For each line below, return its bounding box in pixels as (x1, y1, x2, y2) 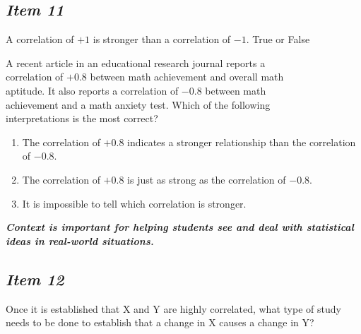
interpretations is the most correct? (6, 111, 158, 126)
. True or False (246, 32, 310, 47)
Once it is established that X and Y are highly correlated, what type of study (6, 301, 341, 316)
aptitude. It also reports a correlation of (6, 83, 179, 97)
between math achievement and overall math (90, 69, 284, 84)
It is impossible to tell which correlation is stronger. (22, 196, 247, 210)
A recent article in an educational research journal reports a (6, 55, 266, 70)
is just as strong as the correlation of (127, 172, 286, 186)
